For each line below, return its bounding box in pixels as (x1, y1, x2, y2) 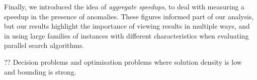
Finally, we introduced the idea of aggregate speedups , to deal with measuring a (4, 1, 245, 11)
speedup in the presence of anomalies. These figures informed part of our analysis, (4, 11, 254, 21)
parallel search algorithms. (4, 40, 84, 50)
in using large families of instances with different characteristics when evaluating (4, 30, 249, 40)
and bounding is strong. (4, 66, 77, 77)
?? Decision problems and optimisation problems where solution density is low (4, 56, 242, 67)
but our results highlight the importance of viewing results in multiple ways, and (4, 21, 250, 31)
